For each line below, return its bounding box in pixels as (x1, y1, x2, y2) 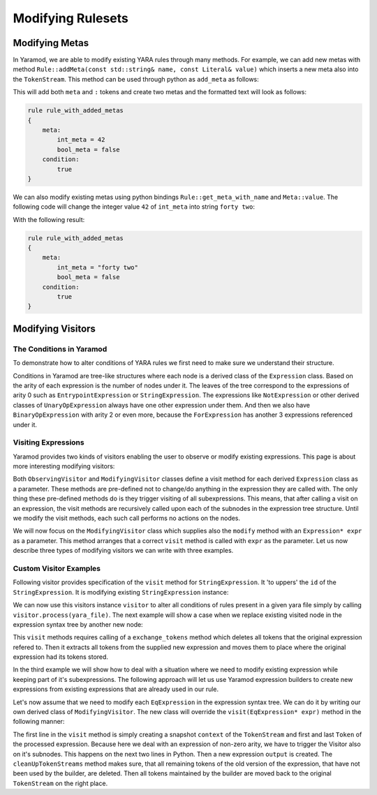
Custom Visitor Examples (13, 563, 101, 573)
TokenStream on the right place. (13, 779, 108, 787)
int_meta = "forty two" (57, 263, 139, 272)
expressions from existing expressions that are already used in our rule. (13, 685, 219, 694)
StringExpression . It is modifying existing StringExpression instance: (13, 588, 229, 596)
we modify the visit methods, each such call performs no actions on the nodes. (13, 514, 241, 523)
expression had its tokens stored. (13, 653, 108, 661)
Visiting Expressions (13, 438, 84, 447)
